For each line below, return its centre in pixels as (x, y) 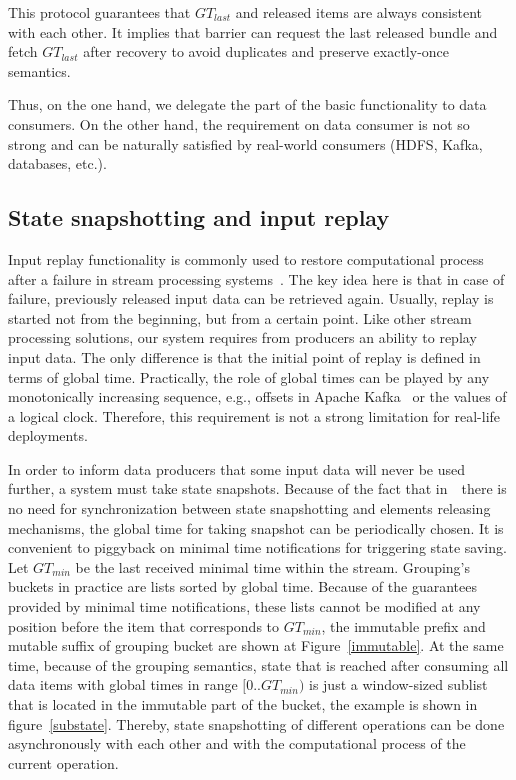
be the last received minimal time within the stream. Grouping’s (272, 566)
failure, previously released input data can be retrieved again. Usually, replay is (251, 298)
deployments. (48, 435)
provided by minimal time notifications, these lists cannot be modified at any (244, 606)
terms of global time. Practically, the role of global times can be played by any (249, 376)
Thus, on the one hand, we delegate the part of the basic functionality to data (247, 104)
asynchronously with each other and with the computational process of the (237, 743)
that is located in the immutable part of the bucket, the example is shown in (243, 704)
